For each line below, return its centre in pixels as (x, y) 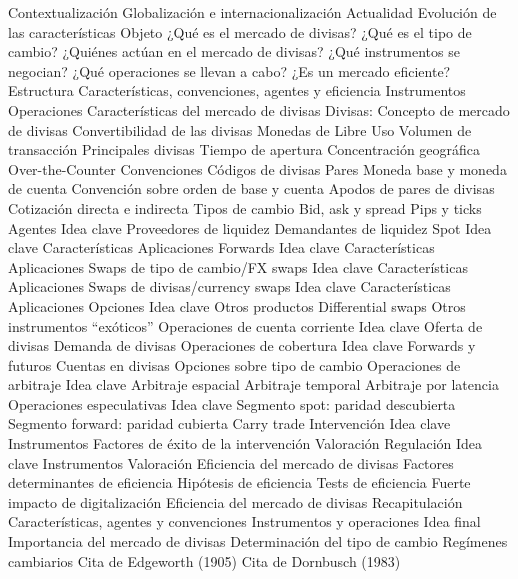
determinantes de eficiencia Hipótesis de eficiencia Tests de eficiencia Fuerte (239, 482)
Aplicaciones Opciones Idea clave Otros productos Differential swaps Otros (237, 305)
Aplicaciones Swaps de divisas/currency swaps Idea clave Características (229, 286)
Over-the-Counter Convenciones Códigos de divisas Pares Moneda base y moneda (257, 168)
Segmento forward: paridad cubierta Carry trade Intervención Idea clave (229, 423)
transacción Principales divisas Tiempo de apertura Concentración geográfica (244, 149)
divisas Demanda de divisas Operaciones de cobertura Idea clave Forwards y (242, 345)
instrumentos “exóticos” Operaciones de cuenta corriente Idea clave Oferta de (245, 325)
